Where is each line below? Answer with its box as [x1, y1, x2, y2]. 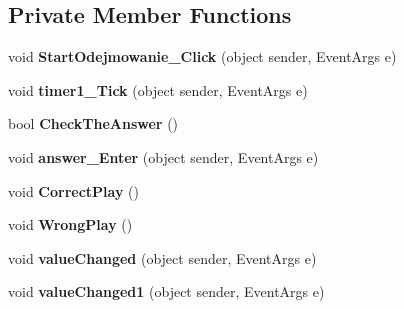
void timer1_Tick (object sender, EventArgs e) [8, 79, 308, 100]
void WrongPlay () [8, 214, 133, 235]
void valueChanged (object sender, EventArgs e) [8, 247, 317, 268]
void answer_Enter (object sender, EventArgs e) [8, 146, 319, 167]
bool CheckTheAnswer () [8, 113, 179, 134]
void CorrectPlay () [8, 180, 139, 201]
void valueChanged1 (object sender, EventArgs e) [8, 281, 325, 302]
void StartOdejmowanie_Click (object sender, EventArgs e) [8, 46, 397, 67]
